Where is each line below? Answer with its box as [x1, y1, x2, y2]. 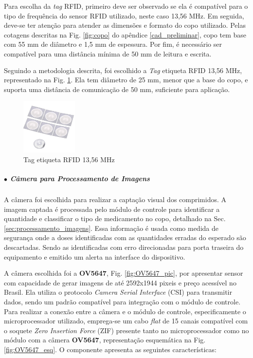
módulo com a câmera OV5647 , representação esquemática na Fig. [4, 335, 206, 345]
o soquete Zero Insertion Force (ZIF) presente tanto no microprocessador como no [4, 325, 249, 335]
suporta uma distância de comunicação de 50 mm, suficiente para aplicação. [4, 84, 230, 94]
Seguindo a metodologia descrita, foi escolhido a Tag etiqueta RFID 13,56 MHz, [4, 65, 242, 75]
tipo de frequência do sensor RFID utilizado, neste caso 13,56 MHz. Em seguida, [4, 10, 244, 20]
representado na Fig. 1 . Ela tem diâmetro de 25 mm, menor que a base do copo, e [4, 75, 248, 85]
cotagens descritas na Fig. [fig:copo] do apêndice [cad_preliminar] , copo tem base [4, 29, 247, 39]
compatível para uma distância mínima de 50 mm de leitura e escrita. [4, 48, 212, 58]
